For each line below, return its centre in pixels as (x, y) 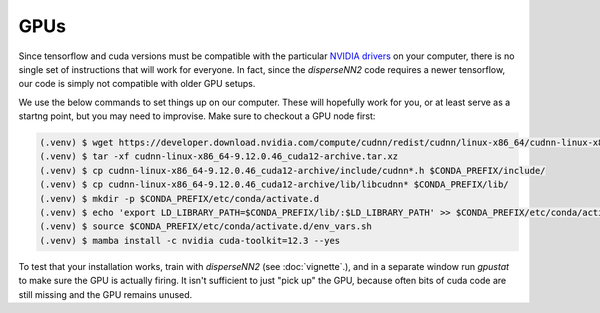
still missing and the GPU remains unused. (105, 294)
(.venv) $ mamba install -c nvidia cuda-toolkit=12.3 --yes (190, 240)
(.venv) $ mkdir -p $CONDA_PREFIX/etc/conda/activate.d (179, 198)
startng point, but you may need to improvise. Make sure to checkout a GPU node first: (197, 116)
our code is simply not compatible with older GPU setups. (137, 84)
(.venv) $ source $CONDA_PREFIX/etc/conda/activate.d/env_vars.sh (205, 226)
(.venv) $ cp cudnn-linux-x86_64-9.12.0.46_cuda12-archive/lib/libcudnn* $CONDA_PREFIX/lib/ (274, 184)
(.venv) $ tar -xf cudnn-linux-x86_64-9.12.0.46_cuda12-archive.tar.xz (219, 156)
